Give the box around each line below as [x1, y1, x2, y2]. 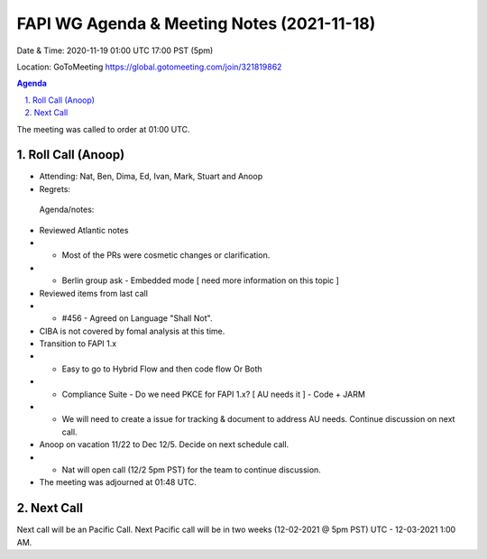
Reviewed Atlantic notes [39, 225, 129, 235]
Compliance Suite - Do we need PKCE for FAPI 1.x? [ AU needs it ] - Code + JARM [61, 389, 365, 399]
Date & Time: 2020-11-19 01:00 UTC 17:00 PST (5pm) [16, 45, 214, 56]
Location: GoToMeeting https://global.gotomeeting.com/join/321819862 [16, 61, 282, 72]
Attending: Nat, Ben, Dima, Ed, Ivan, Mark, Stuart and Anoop [39, 171, 263, 182]
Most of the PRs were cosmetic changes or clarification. [61, 250, 271, 261]
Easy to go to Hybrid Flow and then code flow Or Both [61, 363, 262, 374]
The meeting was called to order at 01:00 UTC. [16, 124, 190, 134]
